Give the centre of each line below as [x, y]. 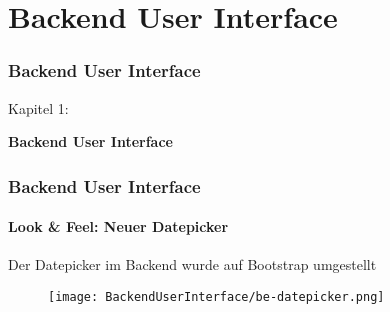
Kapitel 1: [38, 107]
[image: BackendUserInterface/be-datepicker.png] [216, 297]
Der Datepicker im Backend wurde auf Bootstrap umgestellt [192, 264]
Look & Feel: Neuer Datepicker [118, 226]
